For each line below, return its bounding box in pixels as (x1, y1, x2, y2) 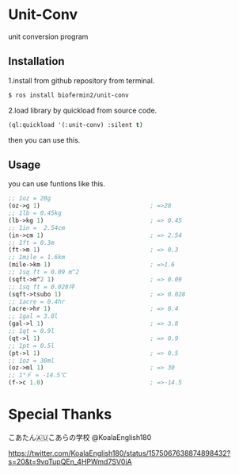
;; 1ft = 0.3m (8, 239, 55, 247)
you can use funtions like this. (8, 179, 105, 189)
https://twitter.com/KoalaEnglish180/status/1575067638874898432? (8, 449, 231, 457)
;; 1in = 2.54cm (8, 224, 66, 231)
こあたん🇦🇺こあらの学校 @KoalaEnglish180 (8, 433, 152, 442)
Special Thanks (8, 406, 112, 423)
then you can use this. (8, 135, 81, 144)
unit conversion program (8, 32, 89, 41)
